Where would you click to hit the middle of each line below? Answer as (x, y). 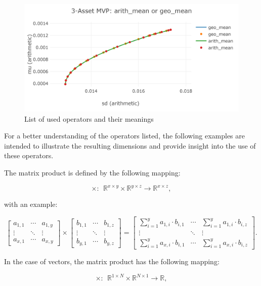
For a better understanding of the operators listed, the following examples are (124, 136)
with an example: (31, 204)
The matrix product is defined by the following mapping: (92, 172)
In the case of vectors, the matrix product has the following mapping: (112, 261)
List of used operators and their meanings (89, 118)
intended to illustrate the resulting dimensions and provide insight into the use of (130, 145)
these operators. (29, 155)
